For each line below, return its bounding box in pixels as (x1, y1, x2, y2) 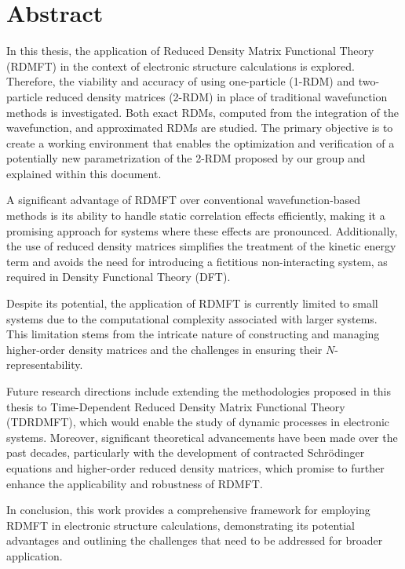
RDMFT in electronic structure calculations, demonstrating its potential (6, 516, 356, 533)
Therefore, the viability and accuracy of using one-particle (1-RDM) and (6, 73, 355, 89)
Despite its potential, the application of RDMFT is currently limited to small (6, 295, 378, 312)
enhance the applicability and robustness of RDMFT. (6, 475, 263, 491)
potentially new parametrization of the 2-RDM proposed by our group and (6, 150, 366, 166)
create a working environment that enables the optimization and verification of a (6, 134, 395, 151)
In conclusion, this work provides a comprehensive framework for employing (6, 502, 370, 518)
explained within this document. (6, 165, 162, 181)
